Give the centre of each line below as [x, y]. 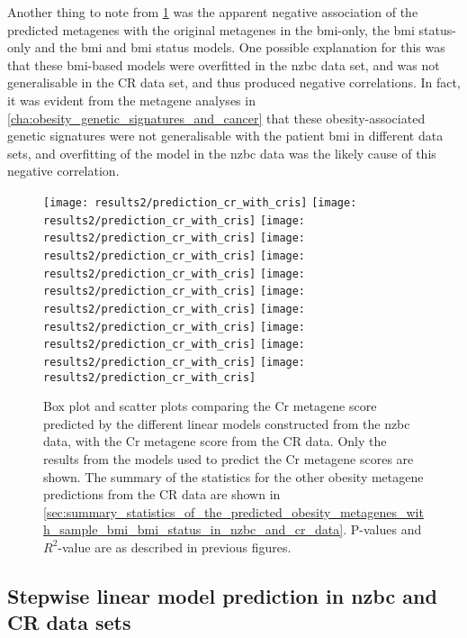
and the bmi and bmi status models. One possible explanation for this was [240, 47]
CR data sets [69, 622]
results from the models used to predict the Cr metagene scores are [229, 458]
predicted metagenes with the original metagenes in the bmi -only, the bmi [211, 29]
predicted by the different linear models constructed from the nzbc [227, 423]
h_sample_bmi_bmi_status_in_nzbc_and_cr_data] [193, 529]
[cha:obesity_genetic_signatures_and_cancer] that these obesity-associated [216, 118]
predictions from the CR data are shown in [162, 494]
